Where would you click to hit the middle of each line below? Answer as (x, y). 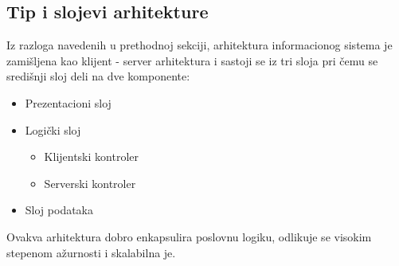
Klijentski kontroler (91, 156)
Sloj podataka (59, 210)
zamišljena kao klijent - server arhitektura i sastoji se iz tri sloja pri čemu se (192, 60)
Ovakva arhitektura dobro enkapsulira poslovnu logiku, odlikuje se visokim (189, 236)
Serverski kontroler (90, 183)
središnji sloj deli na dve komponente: (98, 76)
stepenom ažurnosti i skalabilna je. (91, 252)
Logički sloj (53, 129)
